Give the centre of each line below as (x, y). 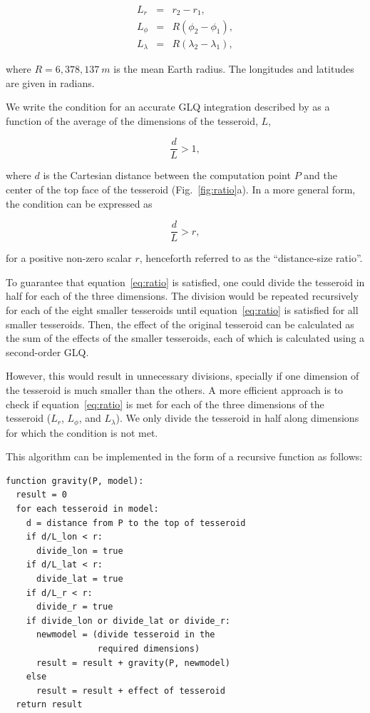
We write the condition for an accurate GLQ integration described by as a (168, 107)
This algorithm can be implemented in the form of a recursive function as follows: (184, 456)
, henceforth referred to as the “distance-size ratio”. (251, 258)
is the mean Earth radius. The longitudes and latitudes (234, 69)
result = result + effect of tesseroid (130, 691)
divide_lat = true (79, 579)
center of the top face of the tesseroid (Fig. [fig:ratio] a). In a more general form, (181, 189)
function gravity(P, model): (75, 481)
